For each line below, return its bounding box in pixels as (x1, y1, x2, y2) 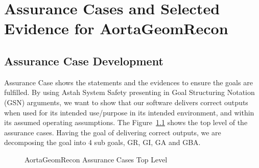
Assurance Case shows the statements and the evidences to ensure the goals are (4, 77, 253, 87)
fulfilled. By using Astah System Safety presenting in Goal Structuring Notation (4, 87, 255, 98)
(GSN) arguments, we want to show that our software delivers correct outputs (4, 97, 248, 107)
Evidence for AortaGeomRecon (4, 18, 228, 39)
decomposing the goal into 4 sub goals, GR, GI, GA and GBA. (4, 137, 201, 148)
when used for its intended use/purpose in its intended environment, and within (4, 107, 254, 117)
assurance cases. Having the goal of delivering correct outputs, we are (4, 127, 221, 137)
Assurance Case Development (4, 53, 163, 68)
